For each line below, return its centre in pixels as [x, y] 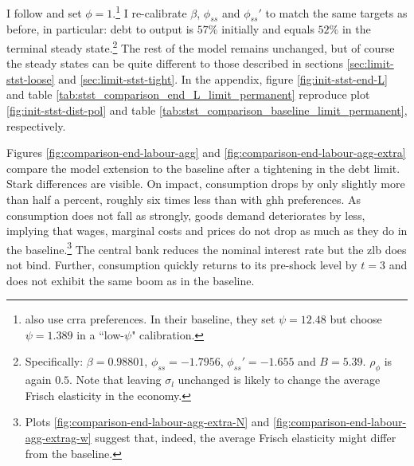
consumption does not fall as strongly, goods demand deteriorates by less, [186, 215]
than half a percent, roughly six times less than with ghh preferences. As [184, 200]
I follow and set [44, 12]
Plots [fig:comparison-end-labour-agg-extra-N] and [147, 422]
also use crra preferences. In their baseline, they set [150, 319]
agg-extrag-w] [58, 438]
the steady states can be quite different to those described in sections [175, 63]
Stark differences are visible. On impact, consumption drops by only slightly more [206, 184]
